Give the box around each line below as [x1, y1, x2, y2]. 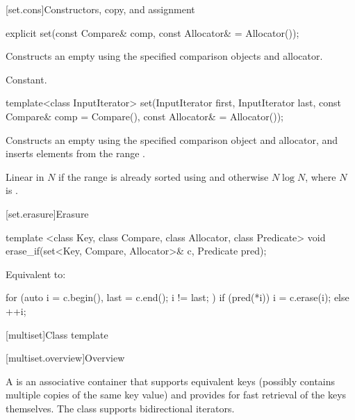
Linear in [6, 169, 44, 184]
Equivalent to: [6, 266, 66, 281]
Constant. [6, 72, 47, 86]
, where [305, 169, 336, 184]
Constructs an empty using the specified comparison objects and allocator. [6, 49, 323, 63]
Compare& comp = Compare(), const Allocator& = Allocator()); [6, 108, 284, 123]
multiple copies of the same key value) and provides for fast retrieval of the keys [6, 387, 347, 402]
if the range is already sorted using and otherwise [58, 169, 269, 184]
